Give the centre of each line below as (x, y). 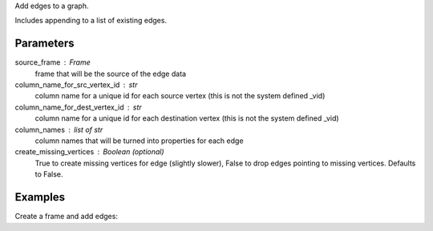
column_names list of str (59, 129)
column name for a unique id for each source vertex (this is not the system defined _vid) (180, 96)
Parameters (45, 44)
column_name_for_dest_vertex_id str (78, 107)
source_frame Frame (53, 62)
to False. (49, 174)
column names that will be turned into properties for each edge (139, 141)
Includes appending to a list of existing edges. (91, 21)
